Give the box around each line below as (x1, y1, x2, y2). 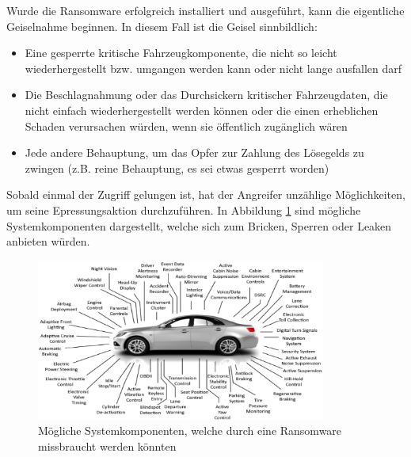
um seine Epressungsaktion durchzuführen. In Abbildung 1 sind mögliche (6, 201, 361, 218)
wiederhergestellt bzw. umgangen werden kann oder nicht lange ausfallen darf (25, 59, 401, 76)
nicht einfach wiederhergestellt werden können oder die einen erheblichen (25, 101, 379, 118)
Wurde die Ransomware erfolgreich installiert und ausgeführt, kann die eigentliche (6, 2, 405, 18)
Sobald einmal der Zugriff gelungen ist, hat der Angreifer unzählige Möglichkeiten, (6, 186, 405, 203)
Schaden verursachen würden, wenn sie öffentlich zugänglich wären (25, 117, 348, 134)
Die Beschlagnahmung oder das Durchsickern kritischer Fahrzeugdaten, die (25, 86, 388, 103)
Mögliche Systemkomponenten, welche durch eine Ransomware (38, 422, 342, 439)
